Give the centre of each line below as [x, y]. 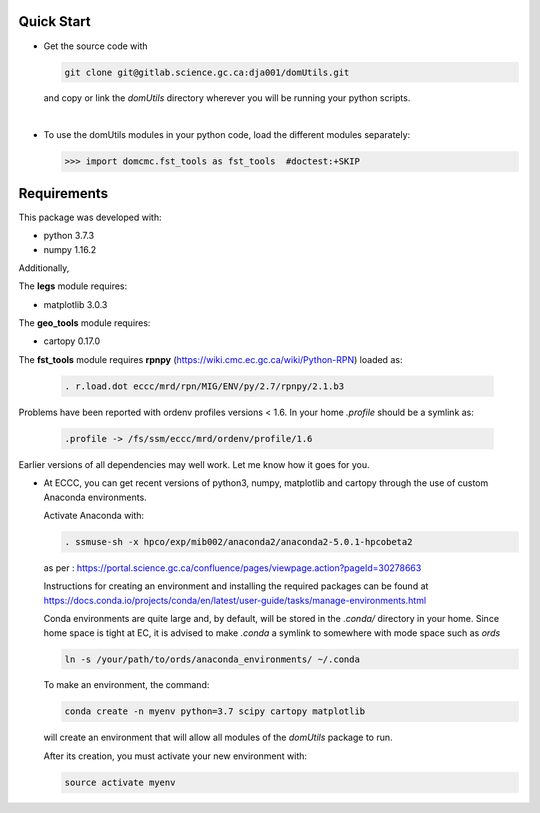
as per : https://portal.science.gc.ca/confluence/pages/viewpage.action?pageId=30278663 [232, 567]
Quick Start [54, 21]
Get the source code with [96, 46]
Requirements [63, 193]
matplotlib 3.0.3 [75, 304]
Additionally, [44, 267]
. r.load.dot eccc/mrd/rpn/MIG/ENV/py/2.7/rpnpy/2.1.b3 [204, 386]
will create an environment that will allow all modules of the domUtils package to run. [218, 737]
